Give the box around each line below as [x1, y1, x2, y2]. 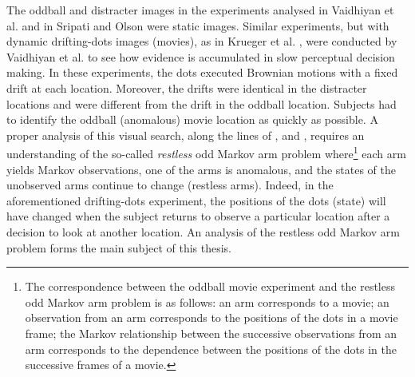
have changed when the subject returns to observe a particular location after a [6, 208, 390, 224]
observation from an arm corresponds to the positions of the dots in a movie [25, 309, 398, 326]
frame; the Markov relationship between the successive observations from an [25, 324, 397, 341]
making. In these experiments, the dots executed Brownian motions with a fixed [6, 64, 398, 81]
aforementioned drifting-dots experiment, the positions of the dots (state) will [6, 192, 386, 208]
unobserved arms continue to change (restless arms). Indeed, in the [6, 177, 334, 193]
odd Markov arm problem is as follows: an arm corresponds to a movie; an [25, 293, 389, 310]
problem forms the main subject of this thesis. [6, 239, 232, 256]
